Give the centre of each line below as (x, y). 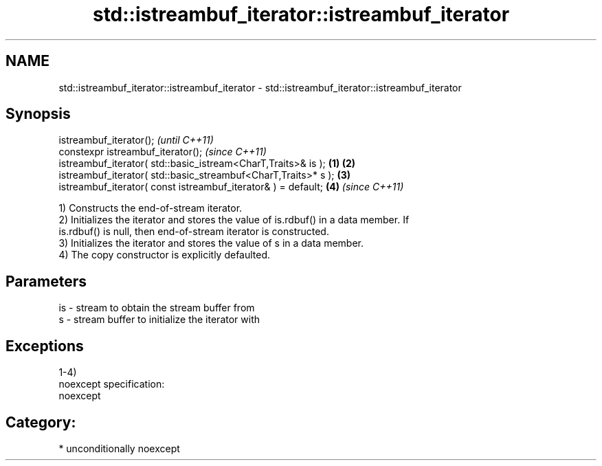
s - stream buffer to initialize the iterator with (159, 320)
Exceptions (45, 346)
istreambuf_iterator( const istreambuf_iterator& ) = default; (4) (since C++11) (231, 187)
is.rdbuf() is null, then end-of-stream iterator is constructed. (194, 232)
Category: (41, 422)
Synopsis (38, 114)
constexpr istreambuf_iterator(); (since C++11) (163, 152)
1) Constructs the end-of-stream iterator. (150, 208)
